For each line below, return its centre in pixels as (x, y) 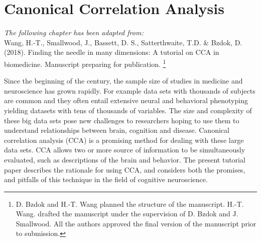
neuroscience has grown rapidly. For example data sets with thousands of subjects (130, 90)
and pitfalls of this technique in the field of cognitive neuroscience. (106, 179)
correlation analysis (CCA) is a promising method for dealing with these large (124, 140)
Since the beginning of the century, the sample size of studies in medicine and (123, 81)
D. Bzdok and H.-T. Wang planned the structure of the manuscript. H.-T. (130, 204)
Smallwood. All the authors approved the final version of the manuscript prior (136, 223)
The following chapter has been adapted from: (74, 32)
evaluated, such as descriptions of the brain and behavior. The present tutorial (125, 159)
